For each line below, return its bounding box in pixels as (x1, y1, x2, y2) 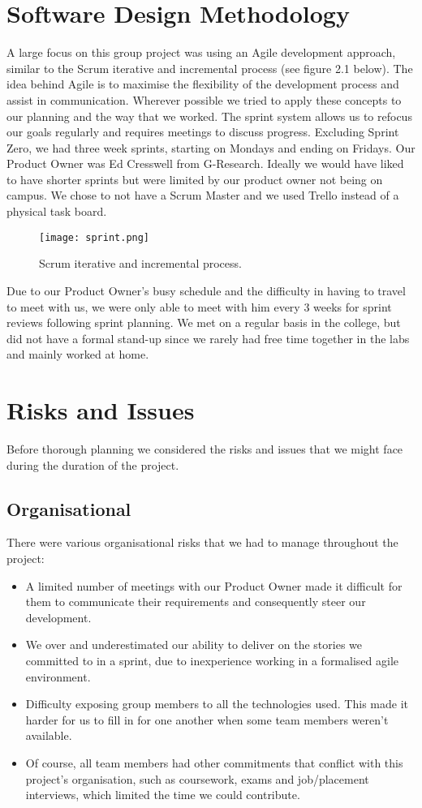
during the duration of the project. (6, 456, 179, 473)
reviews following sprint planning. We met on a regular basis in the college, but (6, 314, 401, 331)
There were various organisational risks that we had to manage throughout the (6, 534, 398, 551)
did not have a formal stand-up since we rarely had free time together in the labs (6, 329, 410, 346)
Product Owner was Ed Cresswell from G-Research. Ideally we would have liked (6, 155, 404, 172)
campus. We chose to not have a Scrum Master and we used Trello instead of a (6, 187, 399, 204)
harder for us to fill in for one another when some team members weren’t (25, 711, 389, 728)
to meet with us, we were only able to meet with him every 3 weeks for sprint (6, 298, 392, 315)
